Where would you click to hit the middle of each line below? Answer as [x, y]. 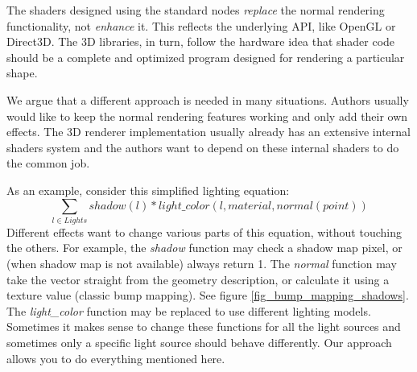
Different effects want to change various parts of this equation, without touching [204, 231]
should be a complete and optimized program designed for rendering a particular [206, 57]
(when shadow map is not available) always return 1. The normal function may [202, 264]
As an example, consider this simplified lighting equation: [148, 190]
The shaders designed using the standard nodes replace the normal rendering [196, 10]
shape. [22, 73]
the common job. [48, 163]
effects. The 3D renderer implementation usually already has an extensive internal [208, 132]
